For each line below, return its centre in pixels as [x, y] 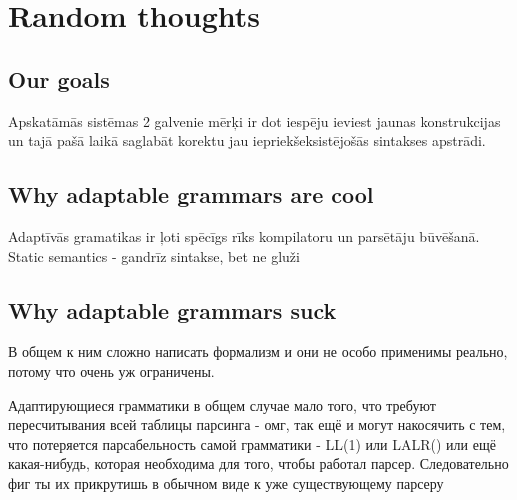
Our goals [59, 78]
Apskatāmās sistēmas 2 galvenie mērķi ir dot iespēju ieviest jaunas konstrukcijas [254, 120]
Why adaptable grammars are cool [191, 194]
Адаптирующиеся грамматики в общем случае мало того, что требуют [222, 404]
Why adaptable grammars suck [172, 309]
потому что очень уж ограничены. [111, 370]
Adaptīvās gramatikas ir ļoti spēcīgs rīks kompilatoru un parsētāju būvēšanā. [244, 235]
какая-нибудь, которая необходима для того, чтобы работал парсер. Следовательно [258, 463]
